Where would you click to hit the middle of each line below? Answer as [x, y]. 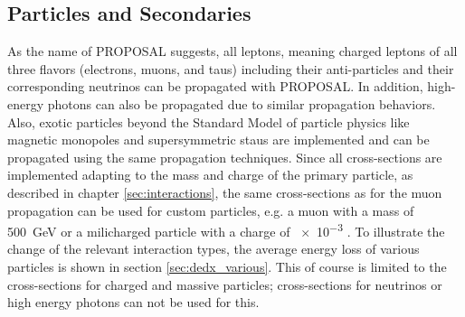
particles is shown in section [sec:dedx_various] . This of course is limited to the [227, 266]
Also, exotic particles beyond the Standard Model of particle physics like [209, 121]
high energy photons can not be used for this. [133, 302]
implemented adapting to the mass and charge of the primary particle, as [210, 175]
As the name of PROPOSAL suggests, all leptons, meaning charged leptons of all [232, 51]
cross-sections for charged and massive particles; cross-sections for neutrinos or [225, 284]
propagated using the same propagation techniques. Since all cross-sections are [225, 157]
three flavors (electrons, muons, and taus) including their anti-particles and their [231, 68]
